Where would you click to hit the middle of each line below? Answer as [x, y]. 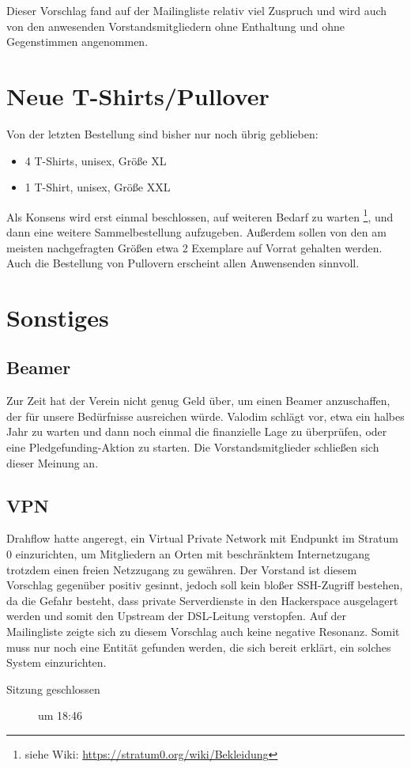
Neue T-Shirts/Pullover [138, 95]
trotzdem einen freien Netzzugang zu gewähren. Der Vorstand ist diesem [182, 569]
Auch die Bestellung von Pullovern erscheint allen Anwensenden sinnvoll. [183, 263]
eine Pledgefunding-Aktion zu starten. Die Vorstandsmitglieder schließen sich [193, 447]
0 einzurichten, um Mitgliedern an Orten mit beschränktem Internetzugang [188, 554]
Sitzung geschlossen [53, 689]
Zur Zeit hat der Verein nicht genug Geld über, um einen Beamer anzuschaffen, [198, 401]
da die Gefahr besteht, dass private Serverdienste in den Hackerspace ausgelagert [202, 600]
